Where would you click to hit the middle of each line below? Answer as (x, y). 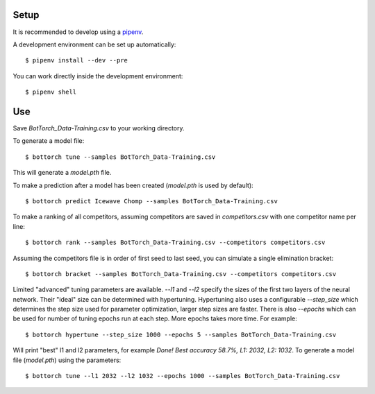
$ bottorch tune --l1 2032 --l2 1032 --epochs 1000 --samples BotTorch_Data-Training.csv (183, 376)
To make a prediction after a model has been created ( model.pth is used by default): (133, 185)
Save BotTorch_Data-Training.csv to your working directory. (99, 128)
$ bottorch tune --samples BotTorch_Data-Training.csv (120, 157)
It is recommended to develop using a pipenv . (78, 32)
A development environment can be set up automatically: (94, 44)
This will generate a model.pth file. (62, 173)
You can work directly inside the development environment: (98, 76)
